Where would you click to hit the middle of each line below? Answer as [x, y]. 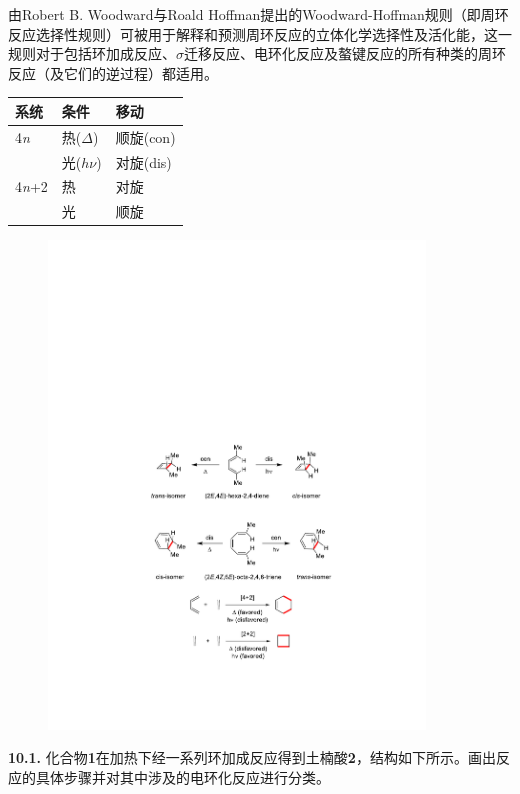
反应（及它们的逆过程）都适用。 [113, 72]
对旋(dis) [143, 161]
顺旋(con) [145, 136]
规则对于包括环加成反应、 [92, 53]
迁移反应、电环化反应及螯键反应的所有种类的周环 [345, 53]
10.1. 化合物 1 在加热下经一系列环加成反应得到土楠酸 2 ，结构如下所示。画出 [252, 757]
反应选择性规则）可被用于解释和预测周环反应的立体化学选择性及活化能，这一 [260, 33]
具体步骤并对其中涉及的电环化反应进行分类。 [182, 776]
